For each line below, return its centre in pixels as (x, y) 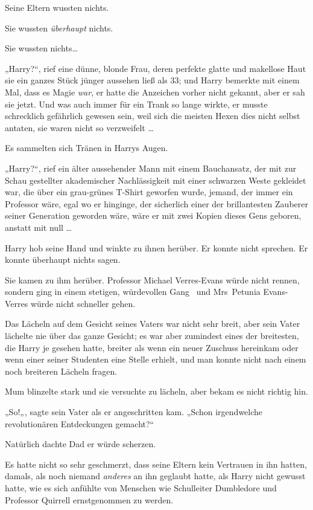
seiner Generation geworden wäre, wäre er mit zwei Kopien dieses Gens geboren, (153, 215)
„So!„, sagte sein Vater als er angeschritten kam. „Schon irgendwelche (134, 412)
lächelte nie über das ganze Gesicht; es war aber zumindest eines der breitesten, (152, 336)
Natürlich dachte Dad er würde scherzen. (81, 444)
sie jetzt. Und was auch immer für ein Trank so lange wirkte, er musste (136, 104)
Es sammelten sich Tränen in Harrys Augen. (87, 148)
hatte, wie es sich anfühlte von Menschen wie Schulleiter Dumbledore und (141, 488)
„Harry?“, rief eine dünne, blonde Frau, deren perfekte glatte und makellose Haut (156, 68)
